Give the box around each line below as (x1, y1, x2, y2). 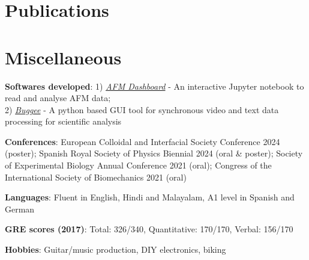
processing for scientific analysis (5, 115, 122, 128)
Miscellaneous (5, 45, 122, 69)
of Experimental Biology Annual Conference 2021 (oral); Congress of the (5, 159, 272, 172)
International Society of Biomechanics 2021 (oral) (5, 170, 187, 183)
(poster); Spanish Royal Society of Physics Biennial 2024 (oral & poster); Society (5, 147, 303, 159)
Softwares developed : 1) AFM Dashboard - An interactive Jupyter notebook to (5, 79, 304, 92)
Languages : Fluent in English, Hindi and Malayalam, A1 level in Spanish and (5, 191, 295, 203)
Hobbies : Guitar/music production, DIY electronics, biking (5, 243, 226, 256)
